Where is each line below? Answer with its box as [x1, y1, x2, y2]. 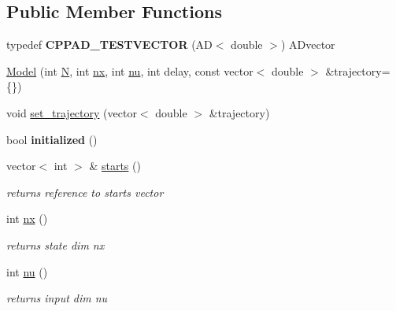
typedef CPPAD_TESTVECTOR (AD [6, 36, 213, 53]
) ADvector [280, 36, 335, 53]
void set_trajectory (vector [6, 104, 137, 120]
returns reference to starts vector [6, 183, 164, 200]
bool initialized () [6, 131, 98, 147]
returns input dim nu [6, 290, 108, 306]
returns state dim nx [6, 236, 105, 253]
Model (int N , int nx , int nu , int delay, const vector [6, 62, 254, 79]
